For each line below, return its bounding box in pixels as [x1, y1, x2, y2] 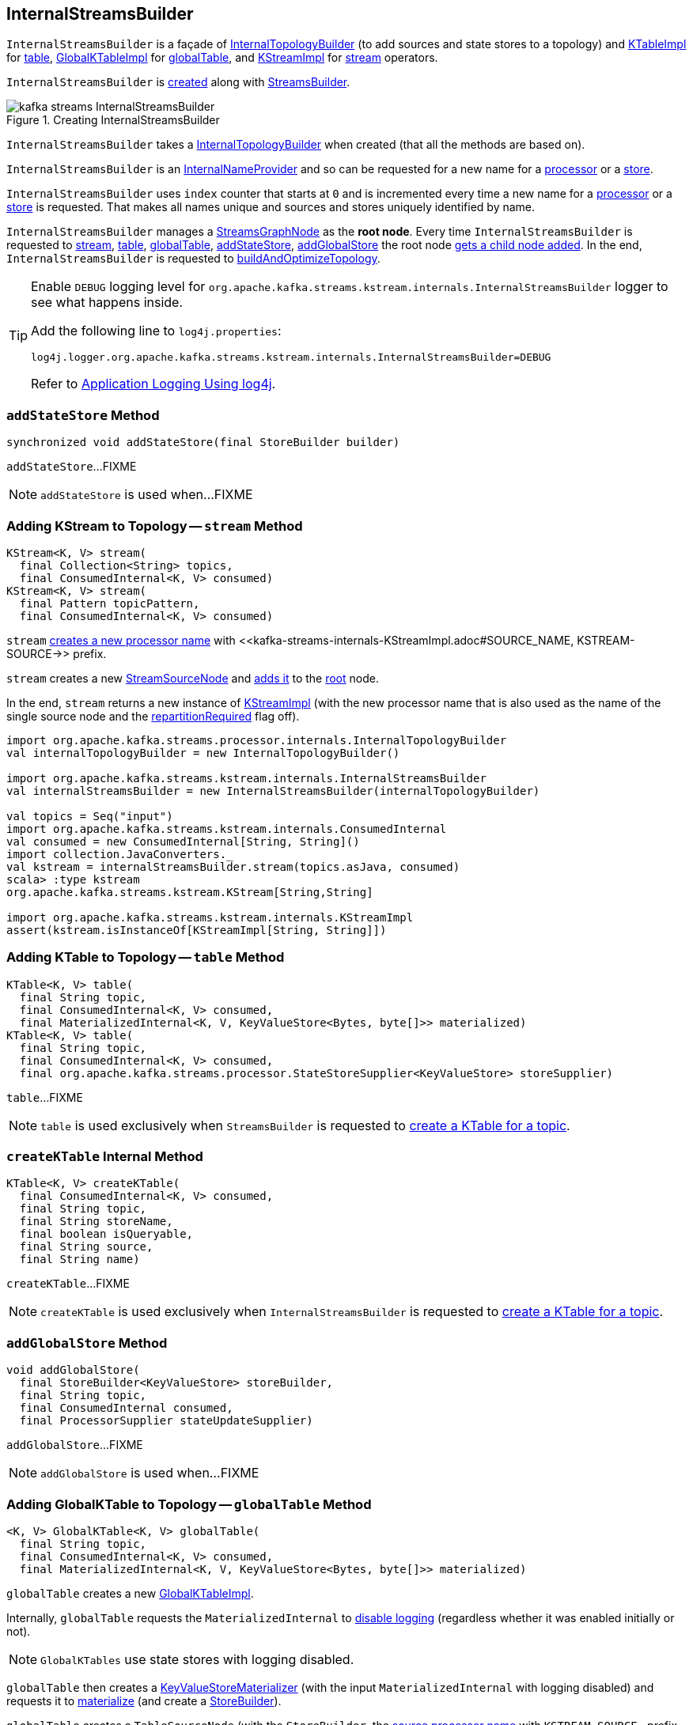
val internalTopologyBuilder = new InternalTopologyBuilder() [6, 746, 400, 759]
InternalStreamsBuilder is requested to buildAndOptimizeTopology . [6, 252, 381, 266]
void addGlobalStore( [6, 1364, 140, 1377]
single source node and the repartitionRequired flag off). [6, 709, 300, 723]
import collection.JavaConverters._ [6, 847, 233, 861]
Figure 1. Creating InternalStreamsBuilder [6, 113, 220, 127]
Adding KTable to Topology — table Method [6, 949, 285, 966]
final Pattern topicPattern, [19, 596, 200, 610]
